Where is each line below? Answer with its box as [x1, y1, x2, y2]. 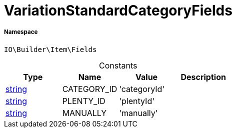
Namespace [4, 28, 38, 36]
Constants [99, 60, 137, 70]
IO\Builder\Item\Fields [4, 45, 97, 53]
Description [180, 71, 226, 82]
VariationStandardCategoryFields [4, 2, 232, 19]
